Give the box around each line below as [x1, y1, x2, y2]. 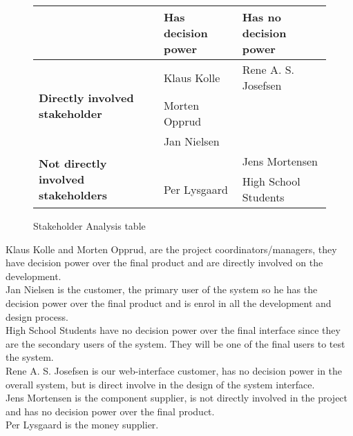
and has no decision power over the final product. [6, 404, 215, 418]
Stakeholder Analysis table [33, 219, 146, 232]
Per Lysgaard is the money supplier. [6, 417, 159, 432]
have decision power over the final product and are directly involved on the [6, 255, 323, 270]
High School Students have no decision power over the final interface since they [6, 323, 341, 337]
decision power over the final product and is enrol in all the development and [6, 295, 332, 310]
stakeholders [39, 187, 108, 203]
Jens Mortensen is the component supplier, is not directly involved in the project [6, 390, 348, 405]
